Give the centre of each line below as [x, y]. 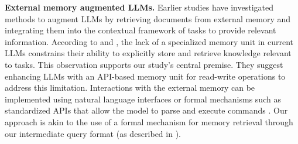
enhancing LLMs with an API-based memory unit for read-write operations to [145, 76]
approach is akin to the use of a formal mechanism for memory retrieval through [149, 121]
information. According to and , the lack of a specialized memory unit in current [149, 41]
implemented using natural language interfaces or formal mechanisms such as [143, 99]
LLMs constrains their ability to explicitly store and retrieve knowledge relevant [148, 53]
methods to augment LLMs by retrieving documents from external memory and [148, 18]
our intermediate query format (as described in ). [93, 133]
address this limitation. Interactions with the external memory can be [130, 88]
